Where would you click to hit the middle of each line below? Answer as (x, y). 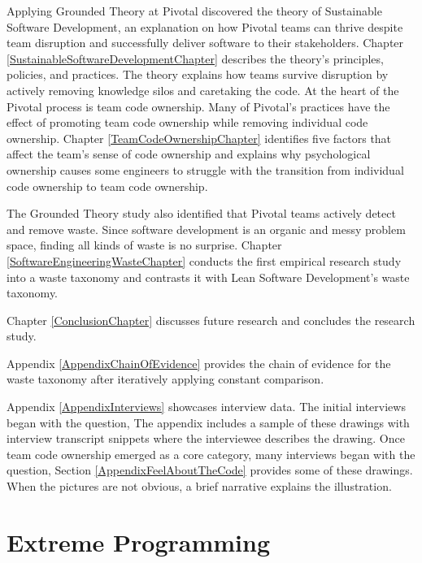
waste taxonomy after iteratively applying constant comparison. (165, 379)
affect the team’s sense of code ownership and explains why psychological (189, 154)
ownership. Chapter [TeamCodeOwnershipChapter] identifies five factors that (199, 138)
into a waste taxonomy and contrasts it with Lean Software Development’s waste (208, 277)
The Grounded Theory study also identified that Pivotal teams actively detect (201, 213)
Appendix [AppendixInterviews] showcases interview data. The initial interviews (206, 407)
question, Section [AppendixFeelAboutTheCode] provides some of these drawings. (210, 470)
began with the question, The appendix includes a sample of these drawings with (208, 422)
